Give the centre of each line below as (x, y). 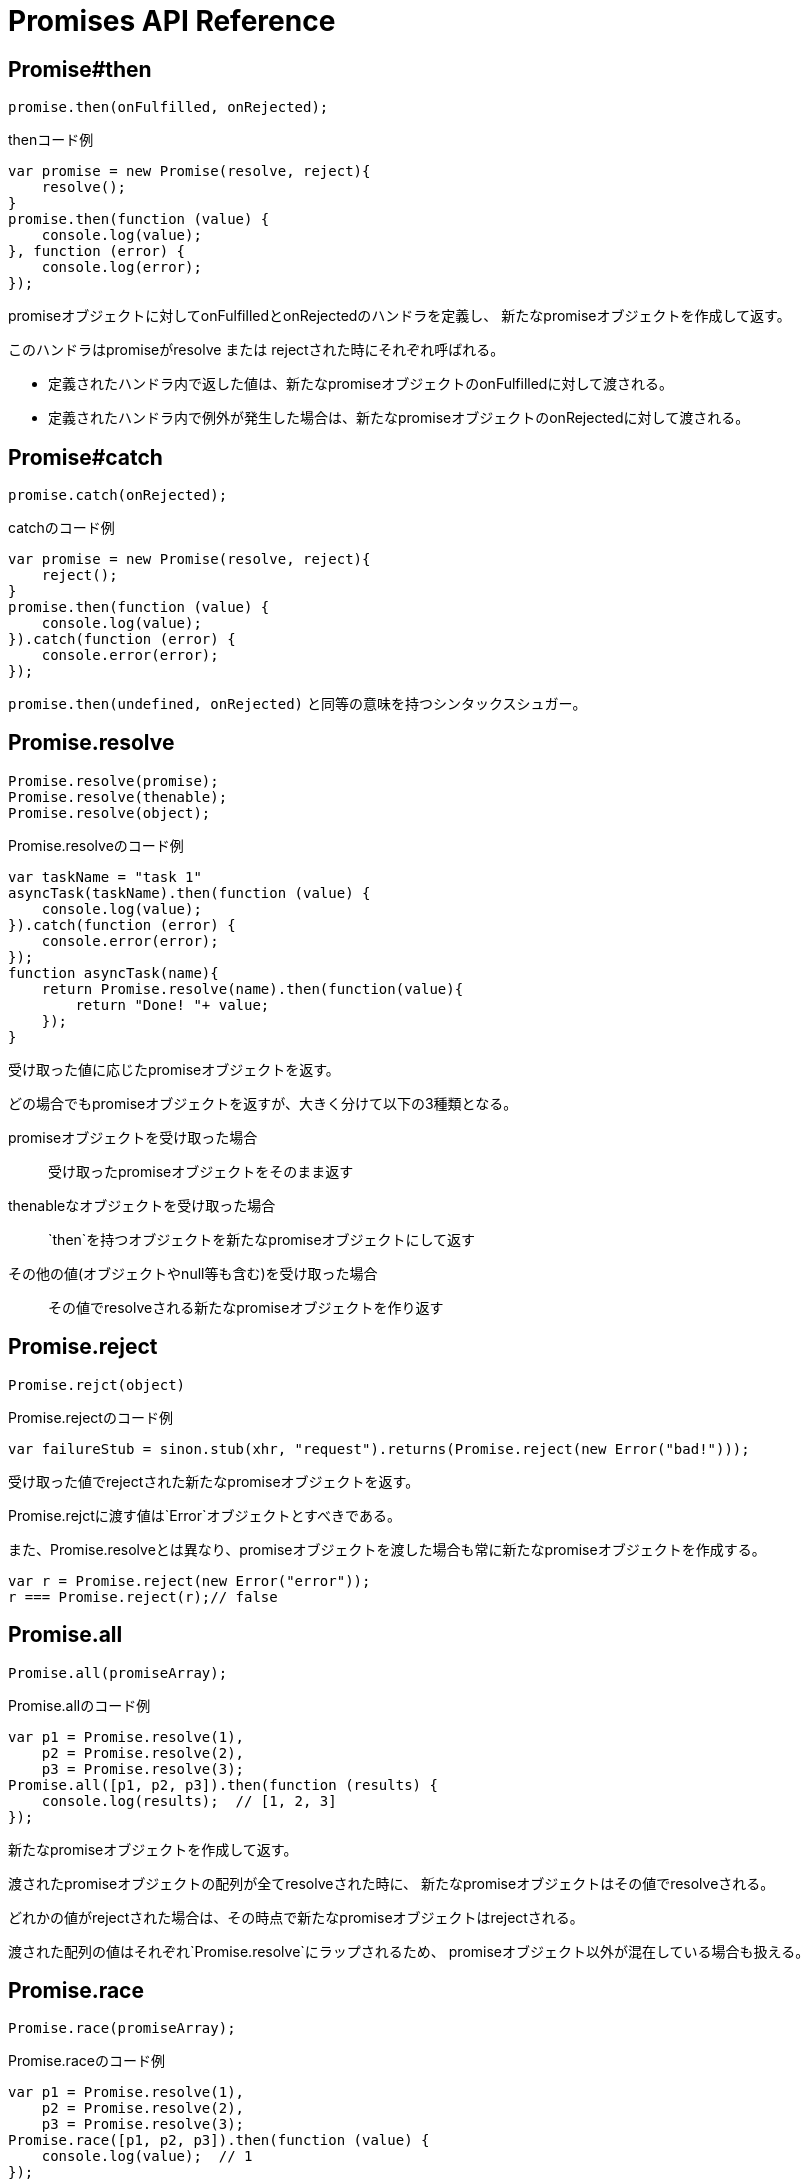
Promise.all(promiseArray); (118, 1672)
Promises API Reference (172, 21)
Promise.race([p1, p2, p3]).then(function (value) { (219, 2140)
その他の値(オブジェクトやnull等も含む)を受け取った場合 (193, 1273)
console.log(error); (121, 267)
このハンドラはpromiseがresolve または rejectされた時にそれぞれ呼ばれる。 (256, 350)
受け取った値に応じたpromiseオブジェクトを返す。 (174, 1069)
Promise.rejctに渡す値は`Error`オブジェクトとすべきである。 (204, 1515)
